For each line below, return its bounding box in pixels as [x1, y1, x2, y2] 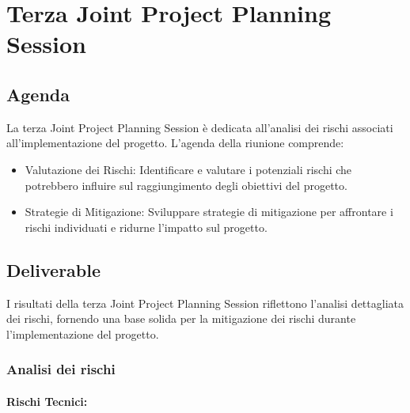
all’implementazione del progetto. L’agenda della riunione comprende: [6, 135, 344, 151]
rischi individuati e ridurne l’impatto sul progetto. [25, 218, 268, 235]
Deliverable [6, 257, 101, 282]
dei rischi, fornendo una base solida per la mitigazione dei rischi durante [6, 310, 356, 327]
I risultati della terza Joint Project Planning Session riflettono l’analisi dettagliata [6, 294, 404, 311]
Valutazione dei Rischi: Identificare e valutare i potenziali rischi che [25, 161, 352, 177]
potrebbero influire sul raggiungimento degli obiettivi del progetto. [25, 176, 347, 193]
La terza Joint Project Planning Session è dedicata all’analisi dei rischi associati [6, 119, 393, 135]
